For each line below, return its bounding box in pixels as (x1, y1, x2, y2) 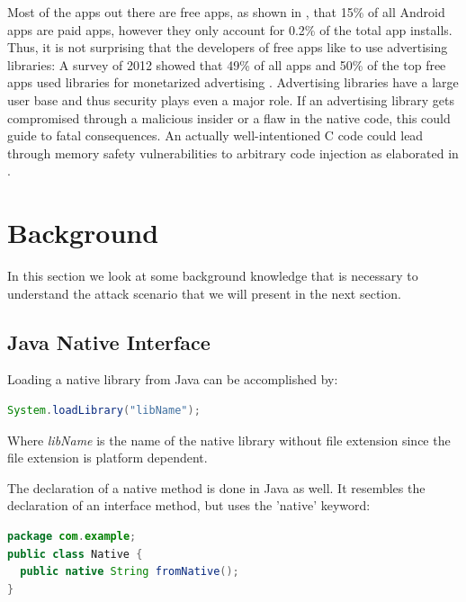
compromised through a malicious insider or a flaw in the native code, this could (7, 108, 451, 127)
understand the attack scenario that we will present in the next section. (7, 283, 401, 302)
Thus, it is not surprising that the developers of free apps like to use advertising (7, 38, 448, 57)
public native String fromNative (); (20, 565, 239, 579)
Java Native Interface (7, 328, 211, 355)
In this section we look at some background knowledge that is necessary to (7, 266, 418, 285)
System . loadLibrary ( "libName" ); (7, 404, 201, 418)
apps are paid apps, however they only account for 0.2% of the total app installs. (7, 20, 453, 39)
